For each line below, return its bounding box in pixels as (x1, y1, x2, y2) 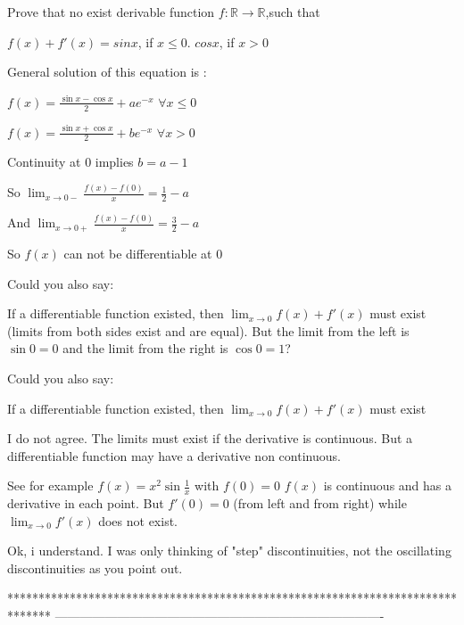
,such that (265, 3, 320, 21)
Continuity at (7, 152, 81, 171)
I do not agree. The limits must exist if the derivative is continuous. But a (7, 429, 413, 448)
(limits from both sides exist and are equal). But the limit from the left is (7, 321, 410, 340)
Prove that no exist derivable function (7, 3, 215, 21)
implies (95, 152, 134, 171)
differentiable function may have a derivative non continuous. (7, 446, 341, 465)
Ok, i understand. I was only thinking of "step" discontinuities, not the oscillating (7, 541, 452, 560)
